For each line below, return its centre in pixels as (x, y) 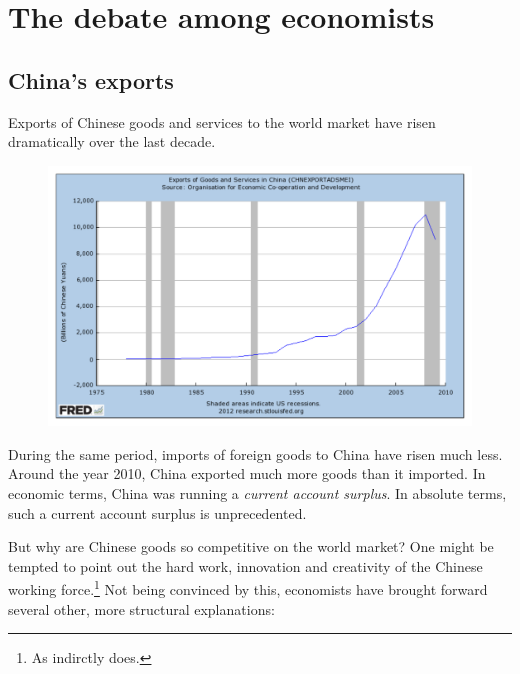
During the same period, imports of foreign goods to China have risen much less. (255, 453)
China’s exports (91, 79)
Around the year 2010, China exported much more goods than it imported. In (247, 473)
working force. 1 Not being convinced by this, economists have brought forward (248, 588)
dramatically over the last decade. (112, 141)
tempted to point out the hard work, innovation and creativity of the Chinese (245, 565)
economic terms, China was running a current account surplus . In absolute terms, (257, 492)
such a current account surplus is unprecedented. (157, 512)
